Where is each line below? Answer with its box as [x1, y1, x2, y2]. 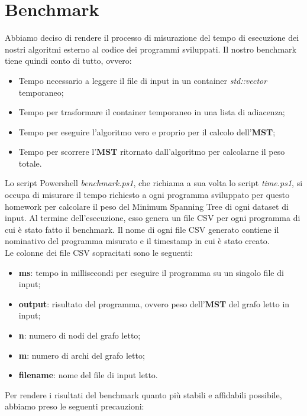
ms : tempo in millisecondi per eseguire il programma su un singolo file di [18, 266, 284, 278]
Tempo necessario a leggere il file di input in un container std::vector [18, 74, 267, 86]
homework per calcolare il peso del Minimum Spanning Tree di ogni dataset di [5, 200, 289, 212]
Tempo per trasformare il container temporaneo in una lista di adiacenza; [18, 106, 285, 118]
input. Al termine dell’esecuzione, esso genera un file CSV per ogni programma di [5, 212, 300, 224]
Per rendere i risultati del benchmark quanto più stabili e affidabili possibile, [5, 388, 282, 401]
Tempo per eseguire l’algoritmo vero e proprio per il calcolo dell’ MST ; [18, 125, 276, 138]
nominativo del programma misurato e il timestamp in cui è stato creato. [5, 235, 270, 247]
